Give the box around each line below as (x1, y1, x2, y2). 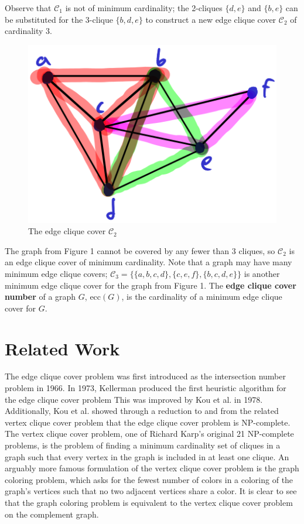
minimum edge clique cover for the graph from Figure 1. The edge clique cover (5, 279, 296, 291)
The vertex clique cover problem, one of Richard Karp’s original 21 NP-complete (5, 427, 294, 440)
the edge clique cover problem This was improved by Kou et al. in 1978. (5, 393, 263, 405)
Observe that (5, 2, 52, 13)
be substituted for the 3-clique (5, 13, 113, 25)
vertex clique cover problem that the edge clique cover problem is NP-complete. (5, 416, 291, 428)
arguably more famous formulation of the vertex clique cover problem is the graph (5, 462, 299, 474)
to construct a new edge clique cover (145, 13, 276, 25)
